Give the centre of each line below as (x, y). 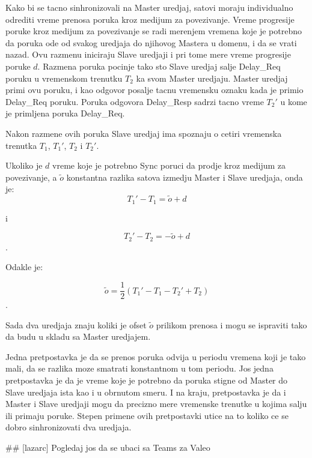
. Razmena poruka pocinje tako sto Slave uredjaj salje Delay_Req (159, 66)
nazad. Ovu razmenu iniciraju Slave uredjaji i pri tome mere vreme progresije (148, 54)
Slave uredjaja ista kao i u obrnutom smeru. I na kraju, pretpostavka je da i (146, 392)
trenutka (21, 145)
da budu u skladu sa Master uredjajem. (78, 336)
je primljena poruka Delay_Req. (65, 113)
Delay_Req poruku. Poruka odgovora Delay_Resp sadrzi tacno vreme (135, 101)
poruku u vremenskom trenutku (64, 78)
